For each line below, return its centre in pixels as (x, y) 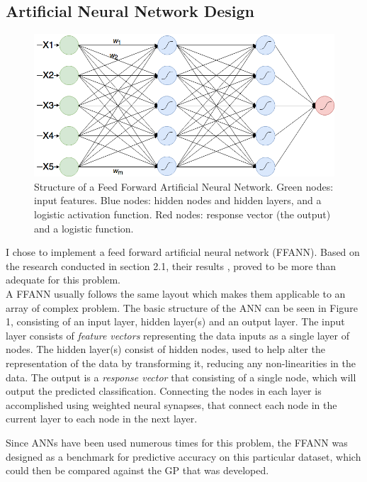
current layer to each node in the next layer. (102, 419)
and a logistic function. (84, 228)
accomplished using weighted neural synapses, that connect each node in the (171, 404)
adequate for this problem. (63, 280)
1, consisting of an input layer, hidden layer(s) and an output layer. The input (175, 321)
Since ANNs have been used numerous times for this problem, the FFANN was (177, 442)
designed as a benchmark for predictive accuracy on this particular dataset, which (183, 456)
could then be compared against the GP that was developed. (137, 470)
